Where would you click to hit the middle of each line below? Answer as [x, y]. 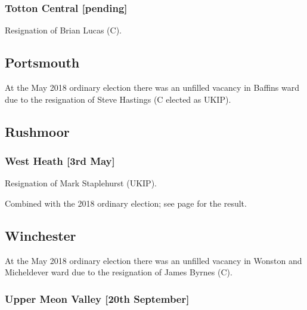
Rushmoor [37, 131]
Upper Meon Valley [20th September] [97, 298]
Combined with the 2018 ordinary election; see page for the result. [126, 203]
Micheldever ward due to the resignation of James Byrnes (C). [119, 272]
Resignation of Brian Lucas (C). [63, 30]
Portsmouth [42, 62]
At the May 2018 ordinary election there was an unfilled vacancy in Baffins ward [152, 88]
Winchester [41, 235]
